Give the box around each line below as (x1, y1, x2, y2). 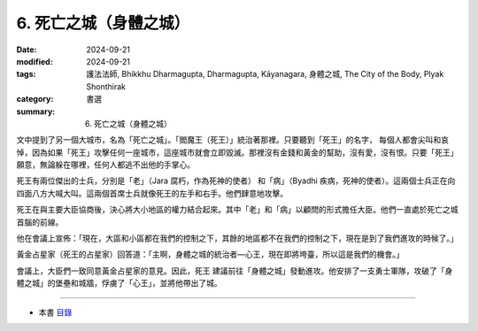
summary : (16, 106, 56, 117)
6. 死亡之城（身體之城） (16, 13, 190, 33)
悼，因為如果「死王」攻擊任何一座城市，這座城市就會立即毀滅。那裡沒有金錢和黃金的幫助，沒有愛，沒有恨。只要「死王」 (16, 147, 459, 158)
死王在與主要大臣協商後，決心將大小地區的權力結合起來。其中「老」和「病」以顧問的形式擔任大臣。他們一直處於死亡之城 (16, 204, 459, 215)
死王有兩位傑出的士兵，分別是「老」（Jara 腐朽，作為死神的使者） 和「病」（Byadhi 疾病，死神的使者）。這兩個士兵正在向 (16, 175, 456, 186)
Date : (16, 44, 37, 55)
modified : (16, 56, 53, 66)
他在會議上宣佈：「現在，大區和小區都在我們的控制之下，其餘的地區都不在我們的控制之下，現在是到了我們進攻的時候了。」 (16, 233, 459, 243)
